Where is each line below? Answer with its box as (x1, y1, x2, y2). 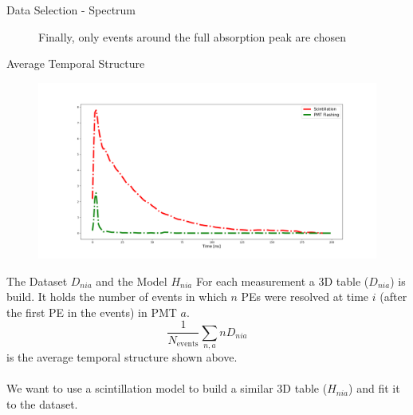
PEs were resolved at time (241, 288, 369, 305)
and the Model (96, 272, 167, 289)
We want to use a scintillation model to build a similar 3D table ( (6, 380, 328, 397)
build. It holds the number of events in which (6, 288, 227, 305)
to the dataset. (6, 396, 78, 413)
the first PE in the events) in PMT (6, 303, 177, 320)
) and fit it (348, 380, 400, 397)
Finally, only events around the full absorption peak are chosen (38, 28, 346, 45)
